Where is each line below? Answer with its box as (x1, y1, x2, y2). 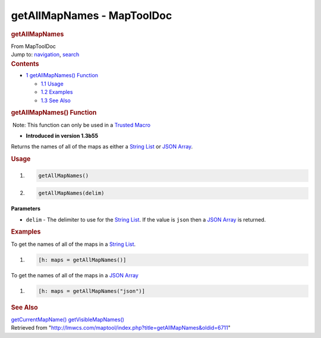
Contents (11, 59, 39, 68)
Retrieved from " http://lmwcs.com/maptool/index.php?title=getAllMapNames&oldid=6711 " (11, 324, 231, 331)
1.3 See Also (40, 97, 71, 104)
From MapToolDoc (11, 42, 56, 50)
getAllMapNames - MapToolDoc (11, 9, 172, 22)
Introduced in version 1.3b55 (26, 132, 98, 140)
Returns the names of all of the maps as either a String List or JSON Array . (11, 143, 193, 150)
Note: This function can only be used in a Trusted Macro (12, 121, 151, 128)
